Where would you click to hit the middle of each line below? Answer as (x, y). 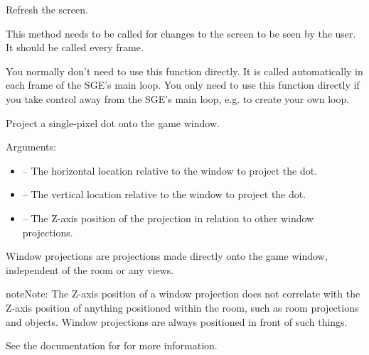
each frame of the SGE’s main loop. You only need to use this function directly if (183, 85)
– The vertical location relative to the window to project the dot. (164, 194)
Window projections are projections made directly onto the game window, (167, 256)
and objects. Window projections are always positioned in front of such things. (177, 321)
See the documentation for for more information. (112, 345)
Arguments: (31, 147)
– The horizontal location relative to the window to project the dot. (170, 170)
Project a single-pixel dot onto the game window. (113, 122)
